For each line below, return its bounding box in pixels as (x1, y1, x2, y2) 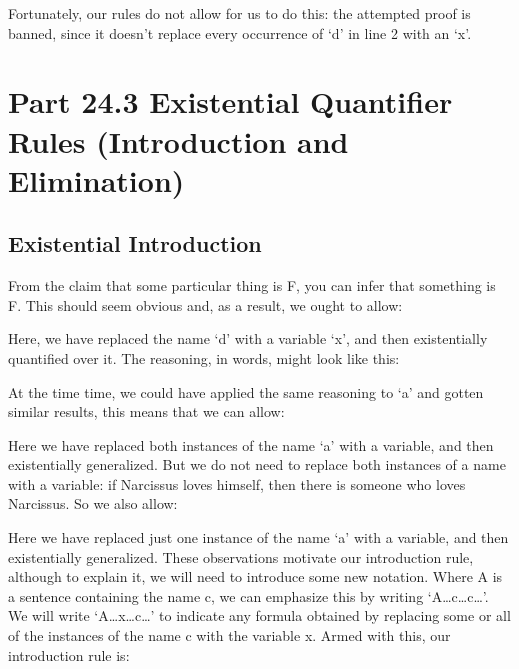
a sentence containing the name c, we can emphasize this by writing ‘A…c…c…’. (8, 585, 489, 606)
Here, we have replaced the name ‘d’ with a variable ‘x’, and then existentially (8, 328, 488, 349)
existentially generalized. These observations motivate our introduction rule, (8, 546, 474, 567)
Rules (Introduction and (8, 120, 349, 161)
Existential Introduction (8, 228, 262, 259)
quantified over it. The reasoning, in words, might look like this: (8, 347, 400, 368)
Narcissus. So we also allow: (8, 493, 178, 514)
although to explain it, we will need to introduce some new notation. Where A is (8, 566, 503, 587)
